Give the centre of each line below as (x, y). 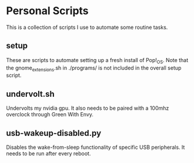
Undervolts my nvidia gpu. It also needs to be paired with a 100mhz (88, 108)
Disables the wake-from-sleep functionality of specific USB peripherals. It (96, 147)
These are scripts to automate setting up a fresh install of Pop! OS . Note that (97, 61)
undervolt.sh (30, 94)
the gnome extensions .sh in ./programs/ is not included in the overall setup (94, 68)
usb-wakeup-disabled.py (54, 133)
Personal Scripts (48, 11)
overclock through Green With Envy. (50, 115)
